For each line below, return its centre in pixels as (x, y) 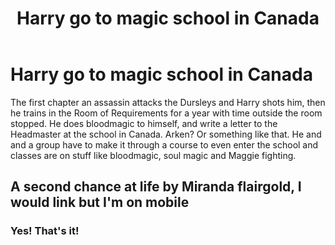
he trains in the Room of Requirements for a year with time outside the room (166, 113)
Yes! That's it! (45, 231)
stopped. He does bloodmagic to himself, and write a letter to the (144, 123)
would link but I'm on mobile (100, 202)
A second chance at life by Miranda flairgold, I (156, 187)
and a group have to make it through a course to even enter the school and (164, 144)
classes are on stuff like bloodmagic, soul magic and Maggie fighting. (153, 155)
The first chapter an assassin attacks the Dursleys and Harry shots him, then (168, 102)
